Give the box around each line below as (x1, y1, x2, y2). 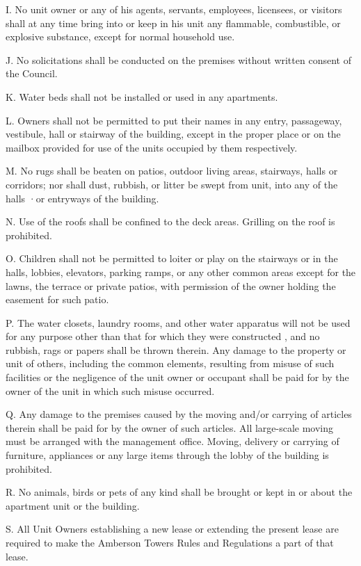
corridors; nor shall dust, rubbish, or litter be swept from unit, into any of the (6, 177, 338, 191)
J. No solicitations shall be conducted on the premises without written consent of (6, 52, 351, 67)
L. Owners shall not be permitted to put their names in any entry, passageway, (6, 113, 342, 127)
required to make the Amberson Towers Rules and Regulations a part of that (6, 535, 334, 549)
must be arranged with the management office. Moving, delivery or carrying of (6, 434, 339, 448)
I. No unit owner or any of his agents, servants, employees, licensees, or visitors (6, 2, 342, 16)
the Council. (6, 66, 58, 81)
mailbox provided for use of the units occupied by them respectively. (6, 140, 298, 154)
